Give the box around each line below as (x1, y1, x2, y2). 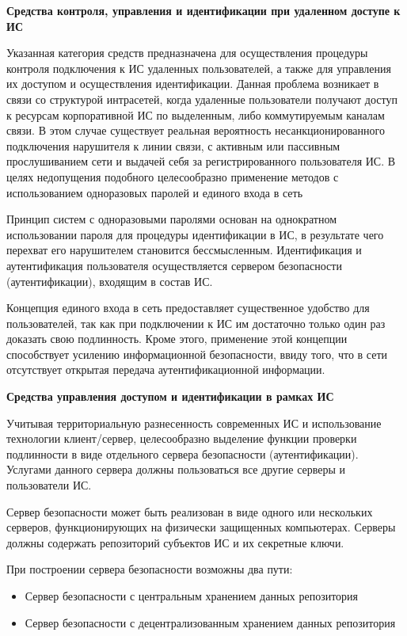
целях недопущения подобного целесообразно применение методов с (6, 168, 339, 185)
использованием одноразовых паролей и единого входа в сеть (6, 184, 303, 200)
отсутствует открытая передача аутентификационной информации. (6, 361, 325, 378)
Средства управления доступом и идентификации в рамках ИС (6, 388, 334, 405)
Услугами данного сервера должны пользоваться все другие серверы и (6, 461, 346, 478)
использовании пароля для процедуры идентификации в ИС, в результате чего (6, 226, 384, 242)
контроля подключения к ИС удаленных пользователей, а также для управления (6, 59, 391, 76)
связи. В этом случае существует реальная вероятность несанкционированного (6, 122, 385, 139)
